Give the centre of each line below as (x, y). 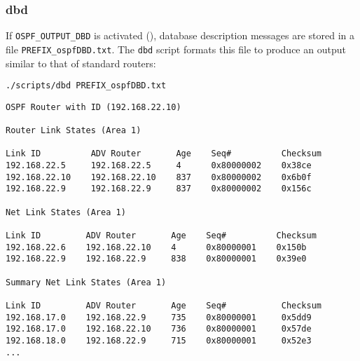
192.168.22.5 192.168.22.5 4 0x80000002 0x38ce (159, 166)
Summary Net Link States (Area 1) (86, 282)
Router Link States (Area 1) (74, 131)
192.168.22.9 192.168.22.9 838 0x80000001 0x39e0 (156, 259)
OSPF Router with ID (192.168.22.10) (94, 107)
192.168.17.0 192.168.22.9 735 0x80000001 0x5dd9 (159, 317)
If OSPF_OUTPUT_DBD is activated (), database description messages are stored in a (180, 35)
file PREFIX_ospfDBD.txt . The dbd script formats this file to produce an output (176, 49)
